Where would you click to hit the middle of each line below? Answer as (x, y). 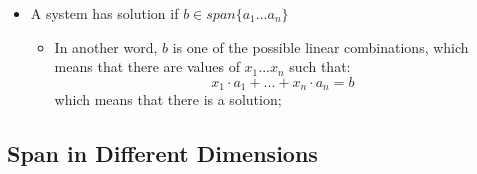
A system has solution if (104, 13)
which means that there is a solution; (168, 99)
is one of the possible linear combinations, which (320, 46)
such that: (320, 66)
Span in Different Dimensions (162, 153)
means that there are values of (147, 66)
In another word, (106, 46)
